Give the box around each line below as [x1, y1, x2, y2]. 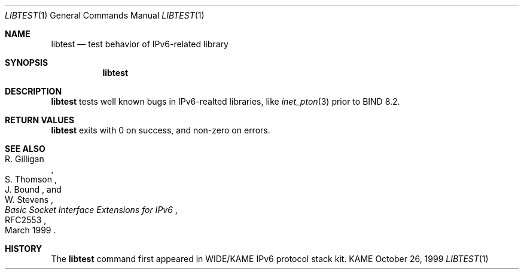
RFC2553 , [5, 215, 47, 225]
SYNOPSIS [5, 57, 48, 68]
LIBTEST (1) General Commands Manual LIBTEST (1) [5, 10, 205, 20]
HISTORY [5, 243, 42, 254]
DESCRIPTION [5, 86, 62, 96]
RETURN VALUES [5, 115, 75, 125]
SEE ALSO [5, 144, 45, 154]
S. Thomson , [5, 174, 57, 184]
